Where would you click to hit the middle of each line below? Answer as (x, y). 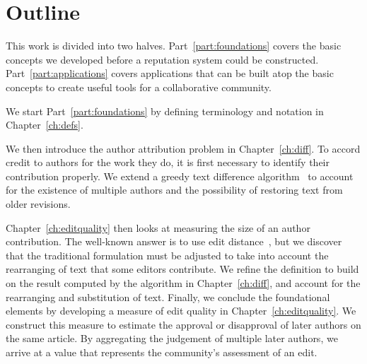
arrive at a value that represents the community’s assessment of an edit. (162, 352)
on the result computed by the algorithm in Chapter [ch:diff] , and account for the (183, 283)
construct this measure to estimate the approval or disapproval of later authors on (183, 324)
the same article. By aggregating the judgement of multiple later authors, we (172, 338)
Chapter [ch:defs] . (45, 125)
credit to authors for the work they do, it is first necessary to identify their (168, 162)
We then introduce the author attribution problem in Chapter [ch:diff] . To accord (183, 148)
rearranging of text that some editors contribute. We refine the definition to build (182, 269)
